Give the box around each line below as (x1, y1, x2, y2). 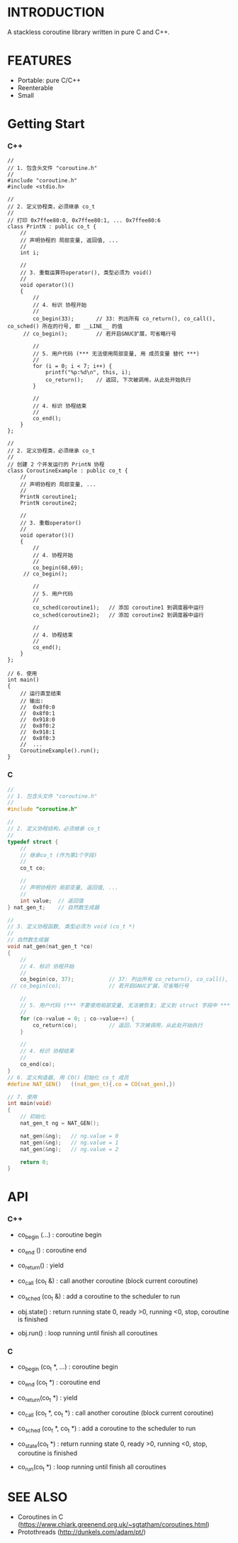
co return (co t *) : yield (17, 1393, 78, 1403)
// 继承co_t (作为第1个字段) (20, 851, 98, 858)
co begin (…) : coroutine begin (17, 1230, 102, 1240)
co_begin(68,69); (33, 564, 84, 571)
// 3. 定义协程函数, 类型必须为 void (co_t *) (7, 923, 136, 931)
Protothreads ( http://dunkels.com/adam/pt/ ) (17, 1527, 147, 1536)
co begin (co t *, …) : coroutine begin (17, 1362, 118, 1372)
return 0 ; (20, 1158, 50, 1166)
